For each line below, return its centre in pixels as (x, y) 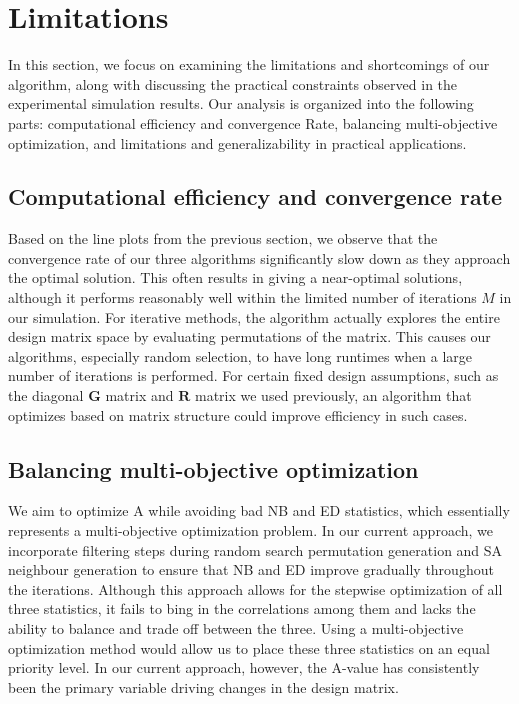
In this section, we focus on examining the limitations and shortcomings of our (249, 64)
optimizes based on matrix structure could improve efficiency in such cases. (238, 414)
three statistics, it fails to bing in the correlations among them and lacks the (242, 608)
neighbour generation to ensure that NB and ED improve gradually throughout (251, 569)
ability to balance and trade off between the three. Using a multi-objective (236, 628)
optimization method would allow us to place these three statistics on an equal (249, 647)
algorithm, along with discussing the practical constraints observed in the (233, 83)
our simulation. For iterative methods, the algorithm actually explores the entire (254, 316)
